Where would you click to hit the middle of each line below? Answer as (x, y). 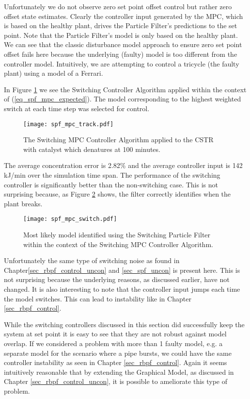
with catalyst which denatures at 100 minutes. (92, 149)
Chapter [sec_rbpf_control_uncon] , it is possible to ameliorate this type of (116, 381)
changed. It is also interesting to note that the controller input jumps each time (122, 289)
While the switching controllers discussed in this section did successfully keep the (124, 324)
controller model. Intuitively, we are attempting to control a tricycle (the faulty (122, 63)
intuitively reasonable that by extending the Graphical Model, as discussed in (119, 372)
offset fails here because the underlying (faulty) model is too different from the (121, 54)
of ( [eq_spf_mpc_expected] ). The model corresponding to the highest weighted (123, 99)
